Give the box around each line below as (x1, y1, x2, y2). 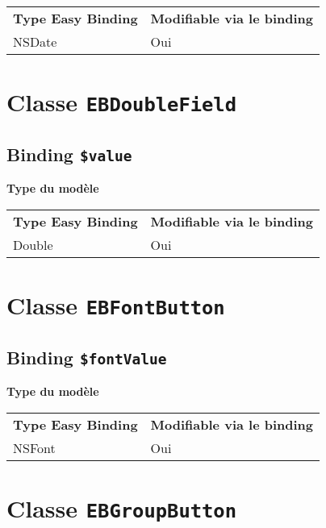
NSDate (13, 32, 57, 51)
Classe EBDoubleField (6, 85, 237, 118)
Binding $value (6, 141, 132, 166)
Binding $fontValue (6, 344, 167, 369)
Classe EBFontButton (6, 289, 225, 322)
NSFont (13, 438, 56, 457)
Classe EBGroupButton (6, 491, 237, 524)
